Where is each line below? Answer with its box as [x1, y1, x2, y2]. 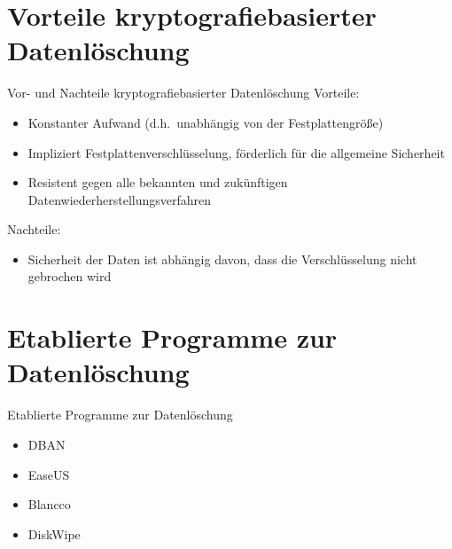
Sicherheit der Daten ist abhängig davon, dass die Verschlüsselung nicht [27, 249, 417, 268]
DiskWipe [27, 524, 81, 543]
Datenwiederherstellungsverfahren [27, 190, 212, 208]
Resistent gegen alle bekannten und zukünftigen [27, 173, 288, 192]
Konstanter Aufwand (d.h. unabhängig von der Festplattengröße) [27, 113, 384, 131]
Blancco [27, 495, 71, 514]
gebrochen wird [27, 267, 112, 286]
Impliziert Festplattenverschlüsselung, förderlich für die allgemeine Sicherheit [27, 143, 445, 161]
